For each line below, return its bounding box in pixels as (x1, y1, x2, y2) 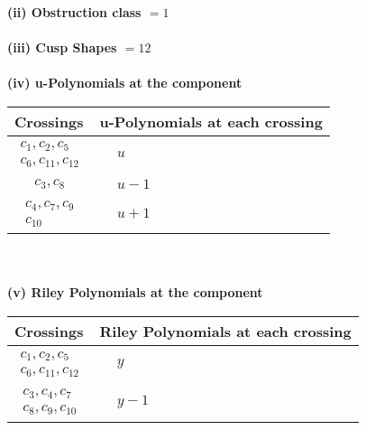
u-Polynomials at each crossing (99, 110, 323, 132)
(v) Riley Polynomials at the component (7, 283, 263, 302)
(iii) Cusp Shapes (7, 38, 117, 57)
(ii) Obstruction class (7, 3, 142, 21)
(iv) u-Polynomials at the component (7, 73, 242, 92)
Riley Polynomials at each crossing (99, 321, 352, 342)
